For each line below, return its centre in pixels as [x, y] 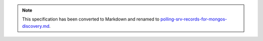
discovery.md [36, 26]
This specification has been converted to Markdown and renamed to [91, 19]
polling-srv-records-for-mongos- [194, 19]
